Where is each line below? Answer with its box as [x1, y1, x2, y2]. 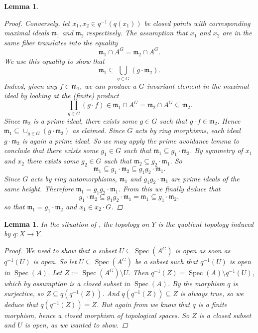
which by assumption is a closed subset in [4, 278, 130, 289]
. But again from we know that [96, 299, 190, 309]
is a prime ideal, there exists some [33, 115, 137, 126]
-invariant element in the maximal [144, 80, 249, 91]
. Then [128, 267, 149, 278]
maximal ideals [4, 27, 49, 38]
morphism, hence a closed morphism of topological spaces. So [4, 310, 190, 320]
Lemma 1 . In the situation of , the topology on [4, 218, 149, 229]
